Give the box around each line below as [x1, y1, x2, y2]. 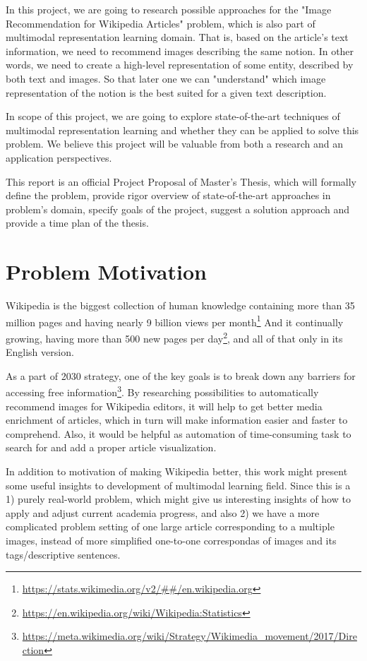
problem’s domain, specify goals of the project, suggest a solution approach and [6, 201, 350, 216]
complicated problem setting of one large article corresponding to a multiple [6, 519, 335, 534]
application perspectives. [6, 150, 112, 165]
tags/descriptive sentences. [6, 547, 121, 561]
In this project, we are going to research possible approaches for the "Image [6, 2, 332, 16]
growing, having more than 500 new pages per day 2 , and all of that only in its [6, 328, 343, 345]
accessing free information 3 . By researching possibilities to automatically [6, 383, 319, 399]
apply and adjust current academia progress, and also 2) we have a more [6, 505, 320, 520]
